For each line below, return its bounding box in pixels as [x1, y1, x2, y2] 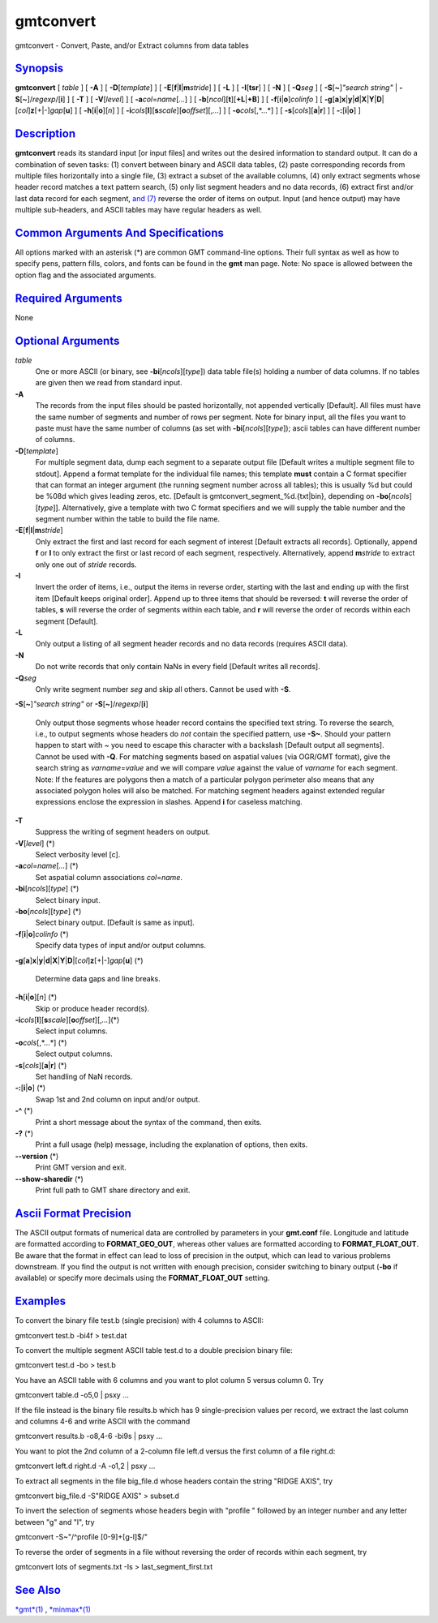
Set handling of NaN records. [35, 1071, 133, 1082]
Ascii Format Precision [15, 1206, 131, 1220]
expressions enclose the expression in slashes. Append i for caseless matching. [35, 797, 303, 807]
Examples [15, 1295, 67, 1308]
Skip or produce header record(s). [35, 1003, 150, 1013]
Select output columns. [35, 1049, 113, 1058]
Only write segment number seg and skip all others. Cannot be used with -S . [35, 684, 291, 693]
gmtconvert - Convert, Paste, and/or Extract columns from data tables [15, 41, 249, 50]
